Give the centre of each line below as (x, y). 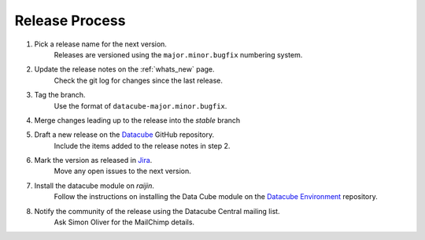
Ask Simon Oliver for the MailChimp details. (124, 222)
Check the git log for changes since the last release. (139, 80)
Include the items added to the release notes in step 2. (142, 146)
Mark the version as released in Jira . (93, 161)
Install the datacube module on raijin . (94, 186)
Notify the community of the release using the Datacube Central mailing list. (157, 211)
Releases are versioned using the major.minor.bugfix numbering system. (178, 54)
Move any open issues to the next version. (123, 171)
